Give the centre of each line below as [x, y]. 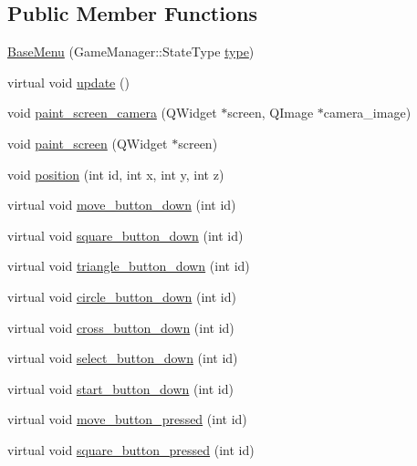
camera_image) [367, 113]
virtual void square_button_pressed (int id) [131, 449]
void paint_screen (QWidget [88, 143]
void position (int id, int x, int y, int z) [116, 174]
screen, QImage [271, 113]
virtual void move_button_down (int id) [122, 205]
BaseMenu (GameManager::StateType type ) [131, 52]
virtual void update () [68, 82]
